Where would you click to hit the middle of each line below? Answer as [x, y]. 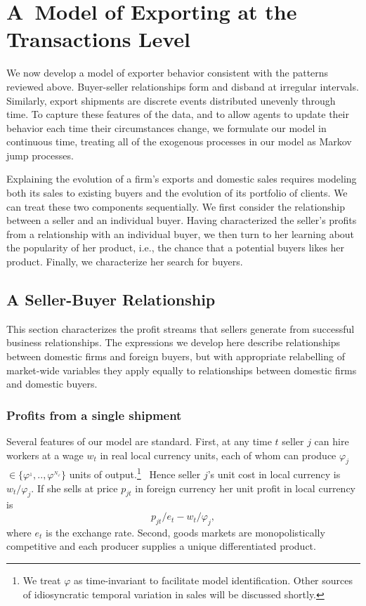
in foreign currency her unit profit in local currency [246, 488]
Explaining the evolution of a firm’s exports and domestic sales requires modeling [182, 179]
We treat [42, 580]
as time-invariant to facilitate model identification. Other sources [213, 580]
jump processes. [40, 155]
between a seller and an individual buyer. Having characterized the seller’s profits [182, 220]
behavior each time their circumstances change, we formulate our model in [166, 127]
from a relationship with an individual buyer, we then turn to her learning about [181, 233]
